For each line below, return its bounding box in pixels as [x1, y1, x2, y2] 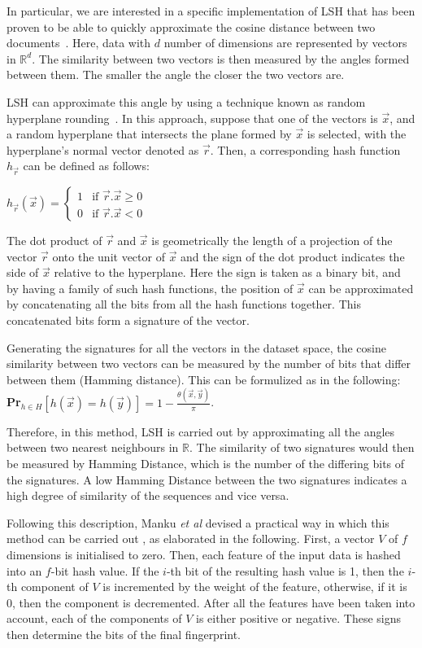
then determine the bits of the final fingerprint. [7, 625, 241, 642]
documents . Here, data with [7, 34, 151, 51]
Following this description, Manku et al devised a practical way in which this [7, 514, 389, 531]
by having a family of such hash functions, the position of [7, 279, 294, 296]
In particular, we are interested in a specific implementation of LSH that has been [7, 2, 415, 19]
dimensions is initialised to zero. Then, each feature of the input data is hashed [7, 545, 401, 563]
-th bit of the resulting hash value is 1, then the [166, 562, 404, 579]
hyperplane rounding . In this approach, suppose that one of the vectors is [7, 109, 378, 126]
